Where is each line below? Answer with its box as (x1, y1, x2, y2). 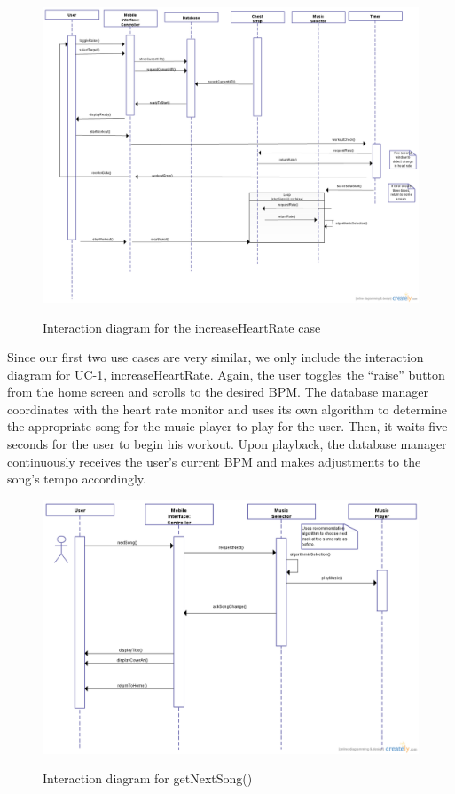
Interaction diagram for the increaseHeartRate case (43, 318, 321, 336)
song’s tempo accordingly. (7, 469, 146, 488)
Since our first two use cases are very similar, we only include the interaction (7, 348, 424, 366)
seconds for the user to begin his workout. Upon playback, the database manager (7, 435, 447, 453)
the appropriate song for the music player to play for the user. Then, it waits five (7, 417, 448, 436)
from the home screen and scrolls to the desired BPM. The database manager (7, 382, 428, 401)
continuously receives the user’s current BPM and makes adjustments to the (7, 452, 421, 470)
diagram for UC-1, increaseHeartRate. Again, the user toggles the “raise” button (7, 365, 445, 383)
